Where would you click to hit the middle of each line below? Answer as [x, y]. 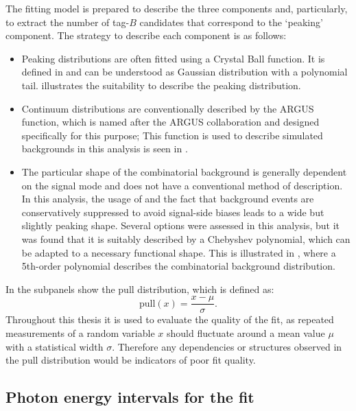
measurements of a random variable [80, 332]
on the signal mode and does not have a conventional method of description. [182, 185]
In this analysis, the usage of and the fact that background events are [168, 199]
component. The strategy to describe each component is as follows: [146, 35]
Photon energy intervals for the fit [130, 397]
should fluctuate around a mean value [246, 332]
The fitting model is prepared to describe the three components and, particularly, [177, 8]
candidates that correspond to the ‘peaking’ [231, 22]
